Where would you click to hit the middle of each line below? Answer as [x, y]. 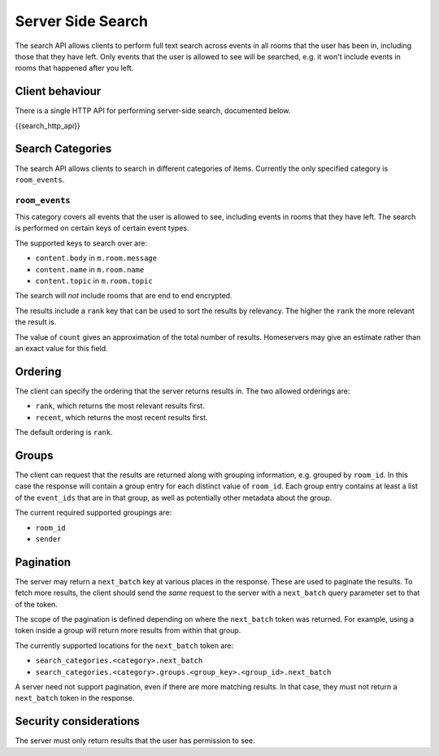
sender [48, 539]
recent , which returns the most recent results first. [122, 417]
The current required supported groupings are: [93, 513]
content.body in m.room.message [96, 258]
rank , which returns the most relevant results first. [120, 406]
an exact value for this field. [62, 348]
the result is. [36, 322]
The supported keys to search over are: [81, 243]
